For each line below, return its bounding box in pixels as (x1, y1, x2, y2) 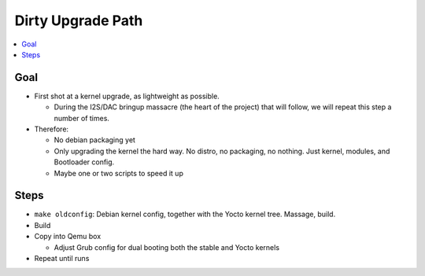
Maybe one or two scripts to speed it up (54, 168, 184, 178)
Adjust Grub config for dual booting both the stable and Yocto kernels (54, 242, 279, 252)
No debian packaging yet (54, 135, 135, 145)
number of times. (54, 113, 110, 123)
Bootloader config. (54, 157, 115, 167)
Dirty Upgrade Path (14, 12, 143, 29)
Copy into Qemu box (34, 232, 102, 241)
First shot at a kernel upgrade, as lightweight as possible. (34, 91, 220, 101)
